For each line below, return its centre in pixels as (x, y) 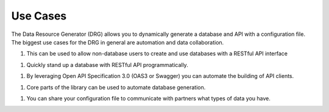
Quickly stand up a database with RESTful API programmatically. (107, 65)
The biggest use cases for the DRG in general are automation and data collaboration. (118, 42)
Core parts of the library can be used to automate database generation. (116, 87)
